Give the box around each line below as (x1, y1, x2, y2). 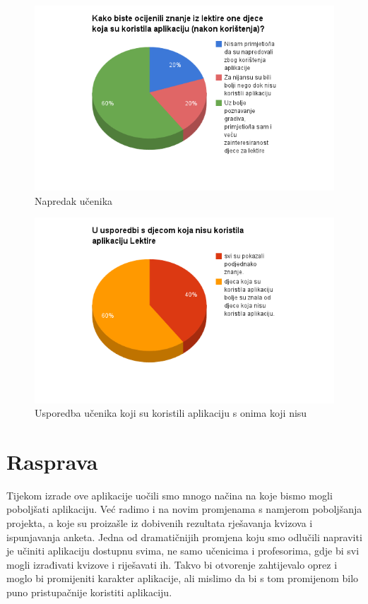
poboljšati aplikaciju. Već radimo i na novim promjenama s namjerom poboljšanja (6, 502, 362, 516)
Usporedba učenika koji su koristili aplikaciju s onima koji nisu (35, 405, 307, 420)
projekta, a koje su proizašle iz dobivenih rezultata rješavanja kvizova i (6, 516, 313, 531)
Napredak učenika (35, 193, 113, 208)
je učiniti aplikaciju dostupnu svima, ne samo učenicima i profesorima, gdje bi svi (6, 543, 360, 558)
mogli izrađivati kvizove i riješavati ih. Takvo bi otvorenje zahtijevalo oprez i (6, 557, 338, 572)
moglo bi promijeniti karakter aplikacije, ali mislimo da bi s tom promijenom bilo (6, 571, 359, 586)
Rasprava (6, 446, 98, 475)
